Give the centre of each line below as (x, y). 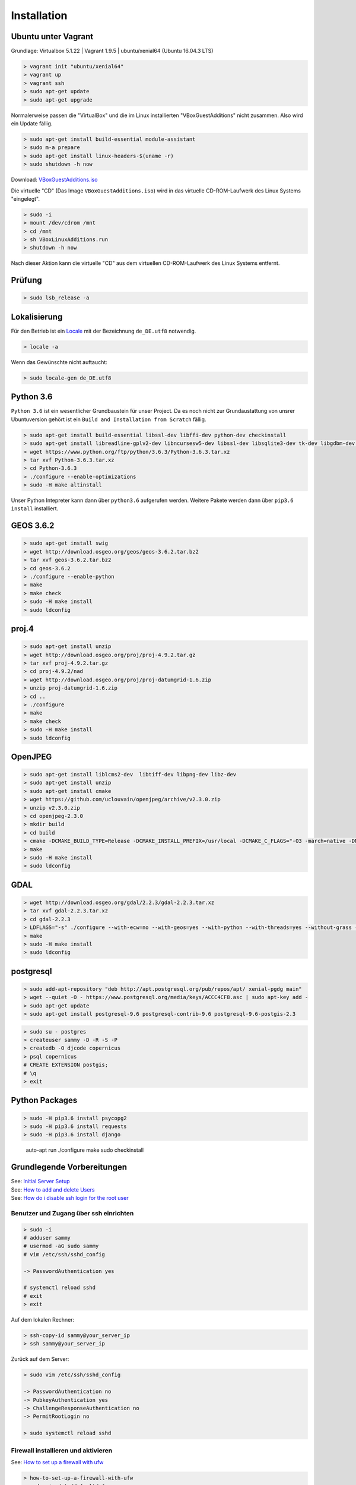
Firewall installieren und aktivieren (62, 1451)
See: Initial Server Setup (41, 1181)
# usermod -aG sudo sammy (61, 1246)
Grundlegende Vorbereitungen (69, 1167)
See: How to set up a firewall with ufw (57, 1462)
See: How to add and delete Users (53, 1189)
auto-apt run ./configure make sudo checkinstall (85, 1150)
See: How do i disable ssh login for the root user (70, 1198)
